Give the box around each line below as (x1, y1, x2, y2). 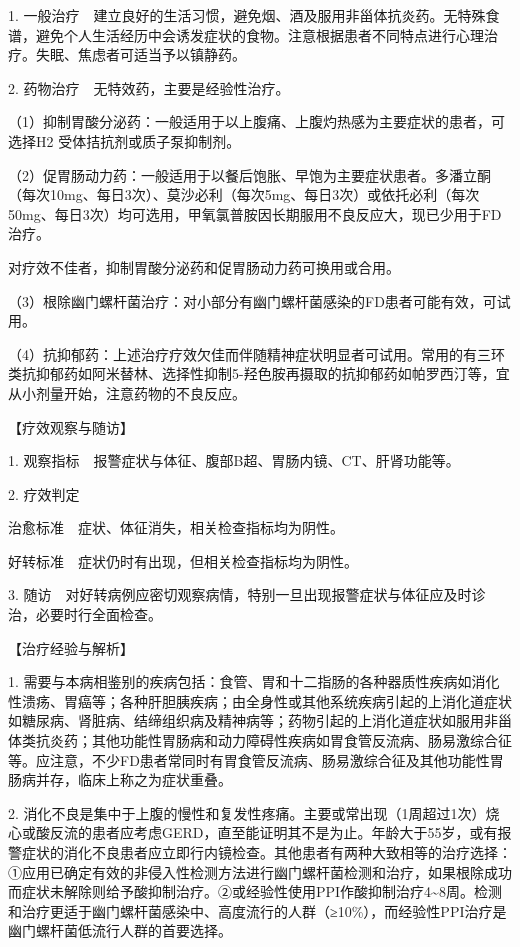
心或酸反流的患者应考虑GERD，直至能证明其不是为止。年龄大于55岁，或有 (8, 822, 498, 843)
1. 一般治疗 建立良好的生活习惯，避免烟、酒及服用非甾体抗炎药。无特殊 (8, 5, 486, 25)
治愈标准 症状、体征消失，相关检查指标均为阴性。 (8, 517, 344, 538)
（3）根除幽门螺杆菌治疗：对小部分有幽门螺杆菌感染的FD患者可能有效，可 (8, 290, 497, 311)
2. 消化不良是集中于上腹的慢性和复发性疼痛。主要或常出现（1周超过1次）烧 (8, 802, 500, 823)
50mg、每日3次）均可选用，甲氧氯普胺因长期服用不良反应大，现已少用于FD (8, 203, 502, 224)
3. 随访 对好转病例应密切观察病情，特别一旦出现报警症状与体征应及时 (8, 584, 472, 605)
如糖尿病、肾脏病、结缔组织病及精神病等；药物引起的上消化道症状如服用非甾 (8, 710, 512, 731)
